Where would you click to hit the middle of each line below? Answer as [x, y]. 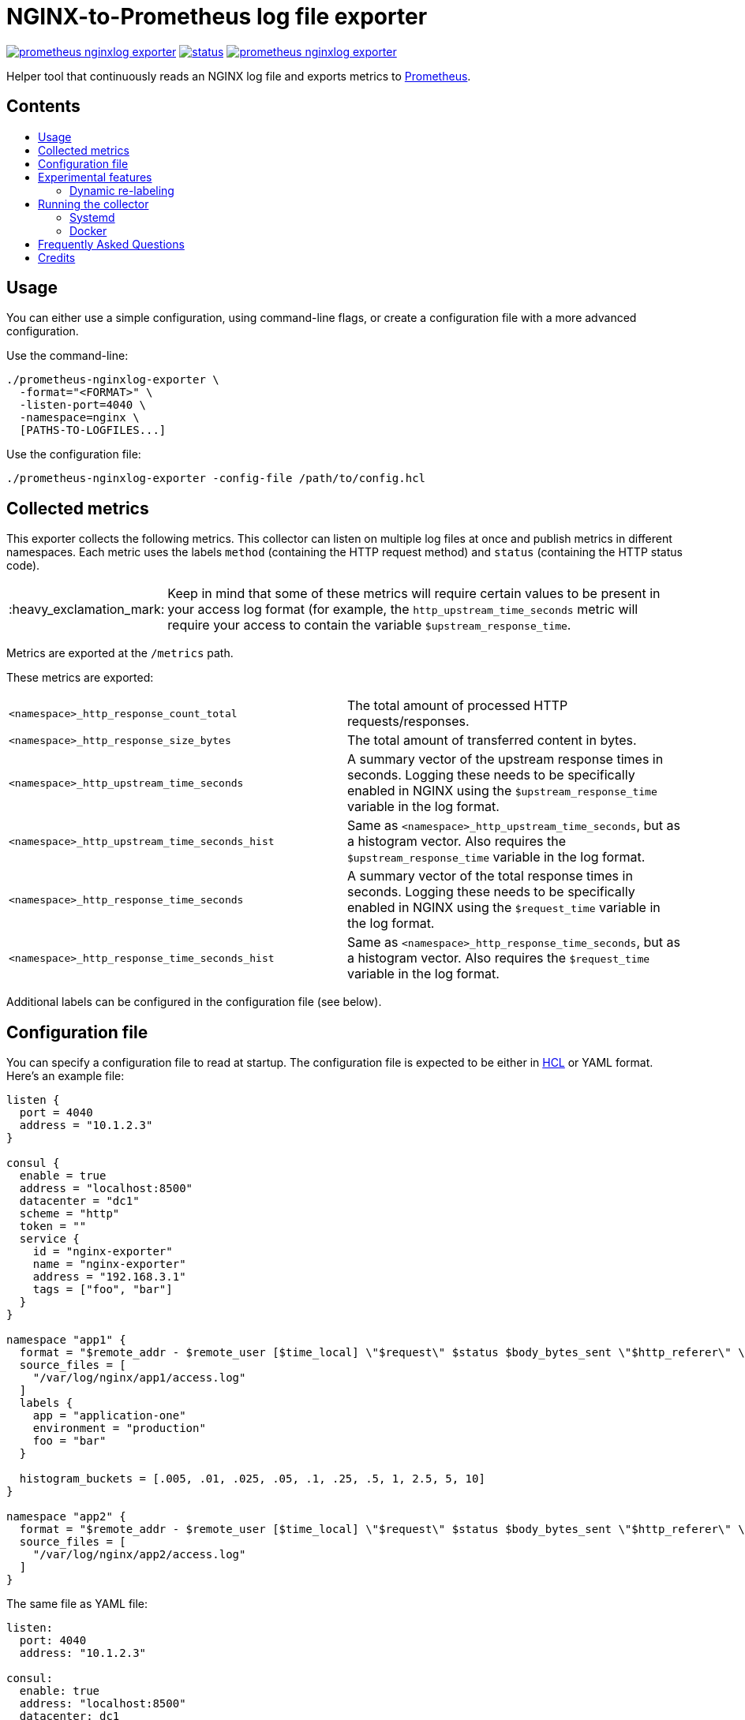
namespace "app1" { [66, 1340]
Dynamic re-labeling [122, 190]
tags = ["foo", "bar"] [103, 1290]
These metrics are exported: [80, 678]
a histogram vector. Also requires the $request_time [499, 958]
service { [49, 1239]
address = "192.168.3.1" [109, 1277]
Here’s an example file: [66, 1076]
